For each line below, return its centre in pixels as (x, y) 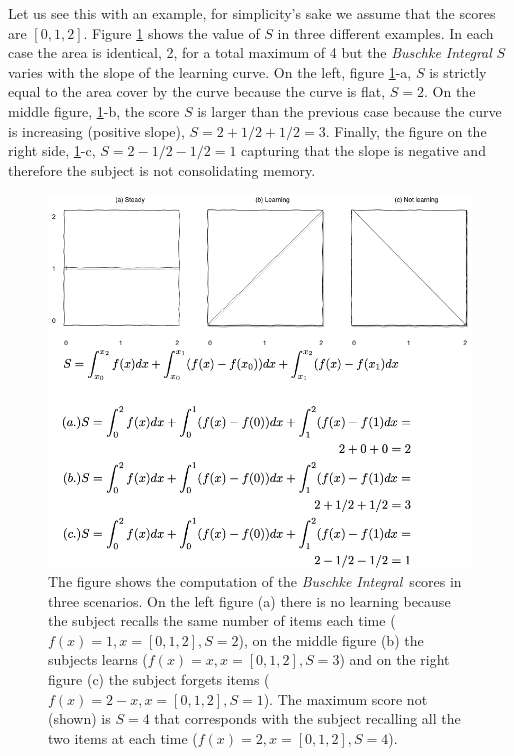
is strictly (458, 71)
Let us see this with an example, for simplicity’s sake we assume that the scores (252, 13)
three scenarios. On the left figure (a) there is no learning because (249, 600)
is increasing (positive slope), (96, 130)
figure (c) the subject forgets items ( (159, 679)
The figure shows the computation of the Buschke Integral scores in (255, 581)
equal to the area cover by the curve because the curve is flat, (197, 91)
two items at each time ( (123, 737)
